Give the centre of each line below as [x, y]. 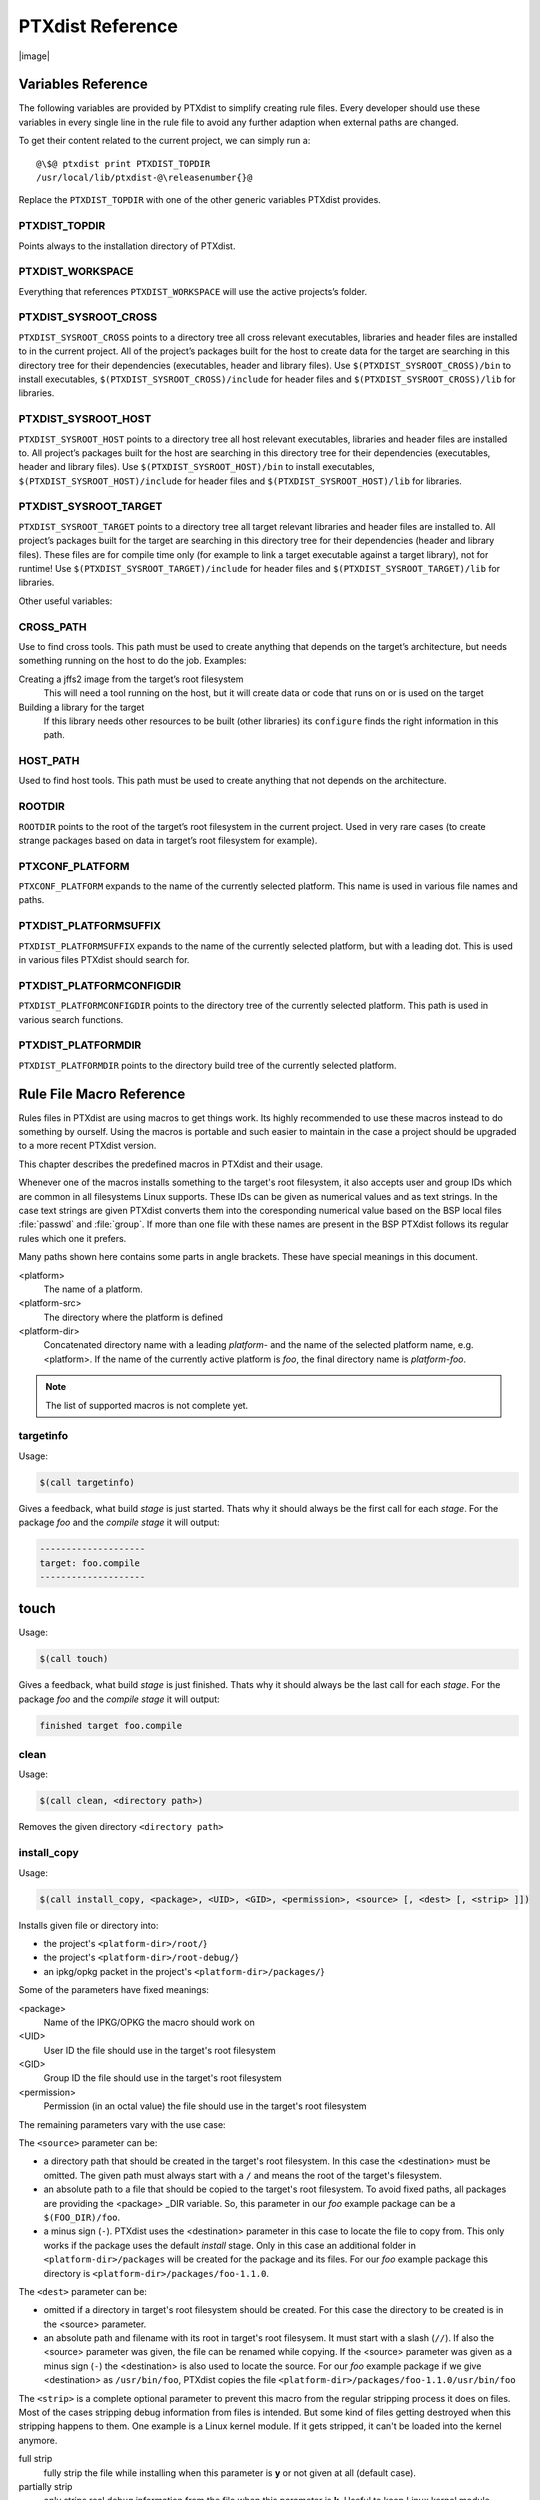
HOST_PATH [49, 761]
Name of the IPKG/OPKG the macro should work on [149, 2022]
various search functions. [71, 1019]
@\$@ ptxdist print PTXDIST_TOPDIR [123, 163]
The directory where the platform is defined [133, 1317]
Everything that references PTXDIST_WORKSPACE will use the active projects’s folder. [193, 291]
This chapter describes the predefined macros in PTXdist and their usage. [171, 1164]
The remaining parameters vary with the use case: [122, 2124]
